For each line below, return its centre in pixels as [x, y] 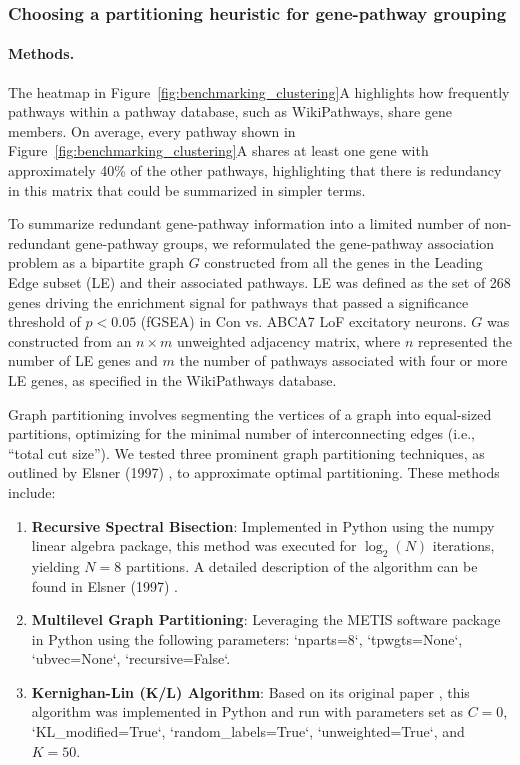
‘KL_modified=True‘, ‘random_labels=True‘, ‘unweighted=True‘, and [248, 731]
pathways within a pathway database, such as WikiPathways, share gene [230, 111]
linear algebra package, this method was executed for [194, 545]
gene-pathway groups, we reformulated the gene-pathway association [285, 242]
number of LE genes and [83, 360]
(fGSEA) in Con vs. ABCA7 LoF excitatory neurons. [303, 321]
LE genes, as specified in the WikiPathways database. [172, 379]
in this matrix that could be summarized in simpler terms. [187, 189]
